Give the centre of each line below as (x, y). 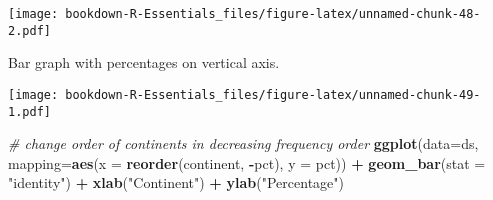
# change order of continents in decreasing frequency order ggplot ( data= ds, (243, 143)
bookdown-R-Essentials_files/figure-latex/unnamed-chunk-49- (273, 94)
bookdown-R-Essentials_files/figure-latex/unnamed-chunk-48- (273, 14)
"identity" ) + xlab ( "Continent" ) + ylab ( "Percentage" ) (176, 182)
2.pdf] (29, 30)
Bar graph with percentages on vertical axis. (144, 62)
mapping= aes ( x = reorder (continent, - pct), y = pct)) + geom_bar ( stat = (247, 162)
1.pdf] (29, 111)
